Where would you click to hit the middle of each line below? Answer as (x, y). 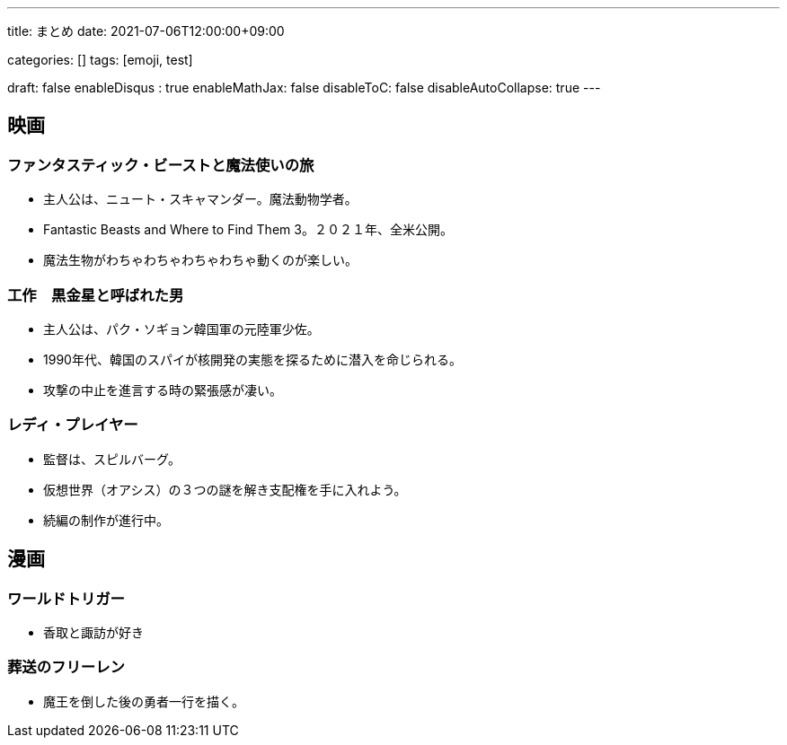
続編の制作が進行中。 (106, 520)
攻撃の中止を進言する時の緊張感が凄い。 (163, 390)
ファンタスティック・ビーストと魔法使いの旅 (161, 165)
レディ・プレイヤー (73, 425)
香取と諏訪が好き (93, 632)
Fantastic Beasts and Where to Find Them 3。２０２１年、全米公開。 (248, 230)
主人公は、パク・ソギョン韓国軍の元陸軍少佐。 (181, 329)
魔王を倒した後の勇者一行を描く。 (144, 701)
